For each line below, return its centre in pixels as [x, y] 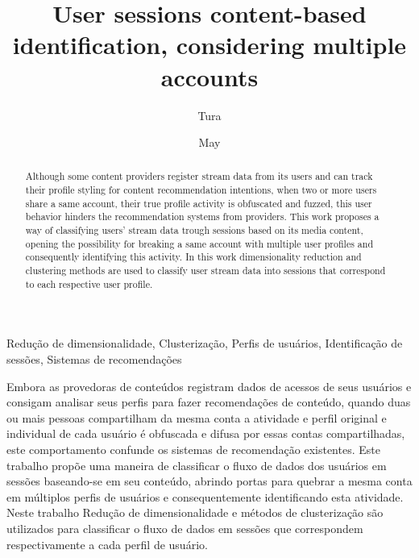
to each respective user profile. [89, 283]
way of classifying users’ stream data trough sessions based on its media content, [194, 230]
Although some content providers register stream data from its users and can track [199, 176]
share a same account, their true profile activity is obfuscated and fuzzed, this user [199, 203]
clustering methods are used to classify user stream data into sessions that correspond [205, 271]
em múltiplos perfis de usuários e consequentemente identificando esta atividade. [205, 496]
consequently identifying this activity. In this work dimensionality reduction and [193, 257]
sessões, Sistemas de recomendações [94, 358]
